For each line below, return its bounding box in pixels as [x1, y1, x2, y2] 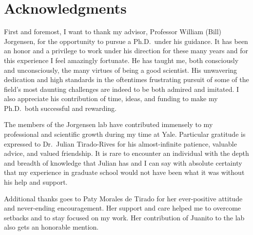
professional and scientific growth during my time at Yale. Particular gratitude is [4, 129, 246, 139]
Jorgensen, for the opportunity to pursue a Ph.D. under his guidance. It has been [4, 36, 248, 46]
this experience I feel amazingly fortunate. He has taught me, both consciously [4, 55, 239, 65]
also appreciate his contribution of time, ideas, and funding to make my [4, 93, 218, 104]
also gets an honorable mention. [4, 222, 99, 232]
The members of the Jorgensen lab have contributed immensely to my [4, 119, 213, 129]
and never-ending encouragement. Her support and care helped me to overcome [4, 203, 241, 213]
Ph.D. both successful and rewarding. [4, 103, 117, 113]
